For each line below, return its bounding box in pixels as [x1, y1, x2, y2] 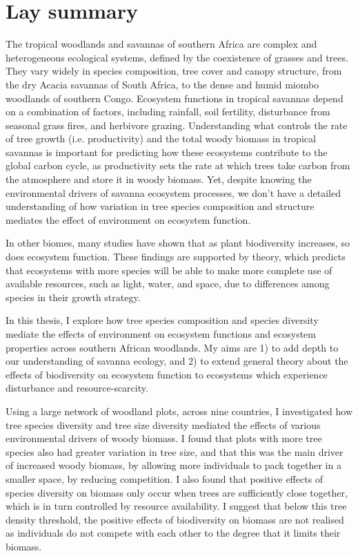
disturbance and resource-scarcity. [6, 381, 148, 395]
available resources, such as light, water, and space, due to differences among [6, 276, 330, 291]
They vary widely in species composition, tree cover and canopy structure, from [6, 64, 342, 78]
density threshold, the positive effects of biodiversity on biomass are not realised [6, 512, 344, 526]
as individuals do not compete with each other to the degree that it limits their [6, 526, 341, 540]
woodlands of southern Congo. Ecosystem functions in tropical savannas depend [6, 90, 344, 105]
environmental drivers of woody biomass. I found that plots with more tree [6, 431, 322, 445]
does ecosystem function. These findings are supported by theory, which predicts [6, 249, 346, 264]
